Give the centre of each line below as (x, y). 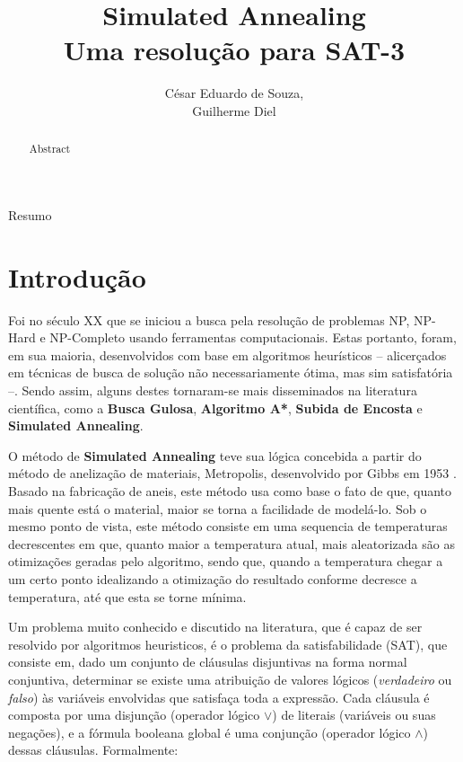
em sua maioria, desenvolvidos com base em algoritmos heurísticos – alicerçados (227, 354)
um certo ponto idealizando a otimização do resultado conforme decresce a (213, 578)
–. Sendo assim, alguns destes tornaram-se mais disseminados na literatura (213, 390)
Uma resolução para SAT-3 (234, 50)
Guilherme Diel (234, 110)
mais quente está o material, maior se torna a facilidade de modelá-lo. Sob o (218, 508)
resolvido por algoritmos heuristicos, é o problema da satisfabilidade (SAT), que (228, 644)
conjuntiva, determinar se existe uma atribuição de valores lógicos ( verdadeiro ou (230, 679)
